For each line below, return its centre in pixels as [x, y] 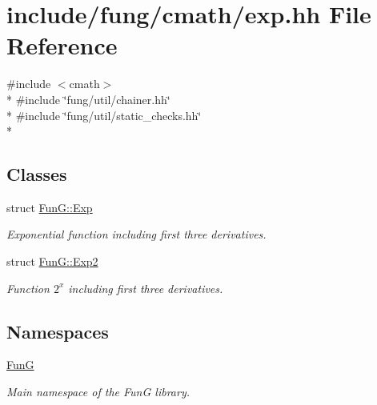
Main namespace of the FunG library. [98, 392]
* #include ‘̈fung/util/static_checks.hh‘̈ [104, 115]
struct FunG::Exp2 [52, 261]
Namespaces [58, 331]
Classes [37, 174]
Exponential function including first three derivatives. [136, 234]
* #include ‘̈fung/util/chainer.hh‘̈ [88, 99]
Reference [62, 45]
